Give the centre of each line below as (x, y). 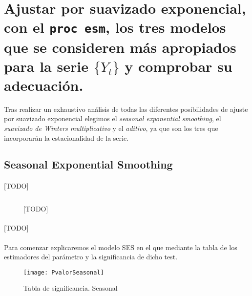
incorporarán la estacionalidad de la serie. (66, 137)
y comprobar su (178, 66)
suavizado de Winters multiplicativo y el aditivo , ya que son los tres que (111, 128)
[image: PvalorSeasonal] (64, 272)
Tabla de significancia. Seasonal (71, 288)
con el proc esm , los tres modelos (115, 27)
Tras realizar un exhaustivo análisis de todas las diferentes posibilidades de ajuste (126, 109)
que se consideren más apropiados (120, 47)
